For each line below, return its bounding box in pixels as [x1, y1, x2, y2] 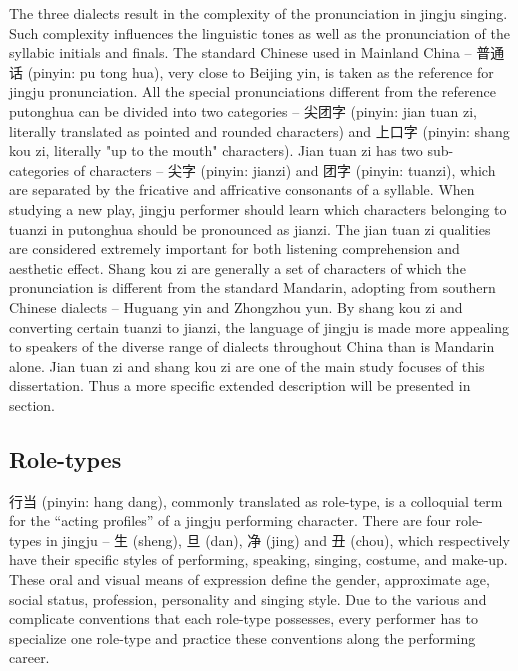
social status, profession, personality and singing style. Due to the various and [9, 588, 487, 609]
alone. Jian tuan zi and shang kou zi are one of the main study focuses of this [9, 355, 485, 376]
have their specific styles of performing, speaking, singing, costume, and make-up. [9, 549, 508, 570]
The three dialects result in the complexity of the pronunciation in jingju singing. [9, 3, 508, 23]
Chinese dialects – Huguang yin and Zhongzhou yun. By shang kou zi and [9, 296, 463, 317]
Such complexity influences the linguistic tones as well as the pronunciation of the [9, 22, 510, 43]
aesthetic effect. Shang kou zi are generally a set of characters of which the [9, 257, 466, 278]
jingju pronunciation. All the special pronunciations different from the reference [9, 81, 496, 102]
